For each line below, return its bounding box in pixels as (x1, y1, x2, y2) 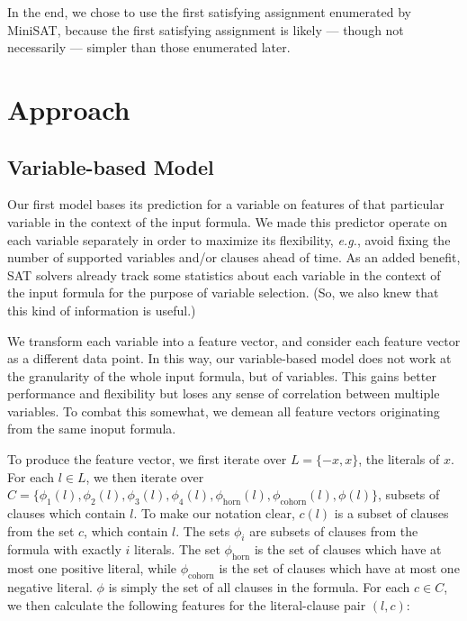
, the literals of (358, 450, 440, 469)
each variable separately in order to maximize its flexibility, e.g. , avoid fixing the (7, 230, 451, 249)
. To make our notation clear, (133, 504, 295, 523)
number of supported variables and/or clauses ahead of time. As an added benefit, (7, 248, 461, 267)
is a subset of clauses (334, 504, 449, 523)
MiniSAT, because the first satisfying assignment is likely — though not (7, 20, 404, 39)
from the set (7, 521, 75, 540)
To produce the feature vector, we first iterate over (7, 450, 287, 469)
